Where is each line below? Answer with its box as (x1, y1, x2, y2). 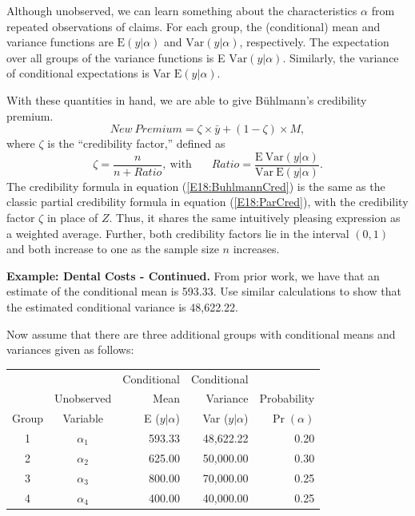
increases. (233, 240, 280, 257)
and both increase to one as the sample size (6, 240, 219, 257)
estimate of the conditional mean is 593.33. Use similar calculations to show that (6, 283, 401, 300)
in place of (46, 209, 98, 225)
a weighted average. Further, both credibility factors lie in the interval (6, 224, 349, 241)
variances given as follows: (6, 341, 134, 358)
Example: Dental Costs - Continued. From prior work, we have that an (6, 267, 380, 284)
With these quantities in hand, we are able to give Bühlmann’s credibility (6, 91, 367, 108)
